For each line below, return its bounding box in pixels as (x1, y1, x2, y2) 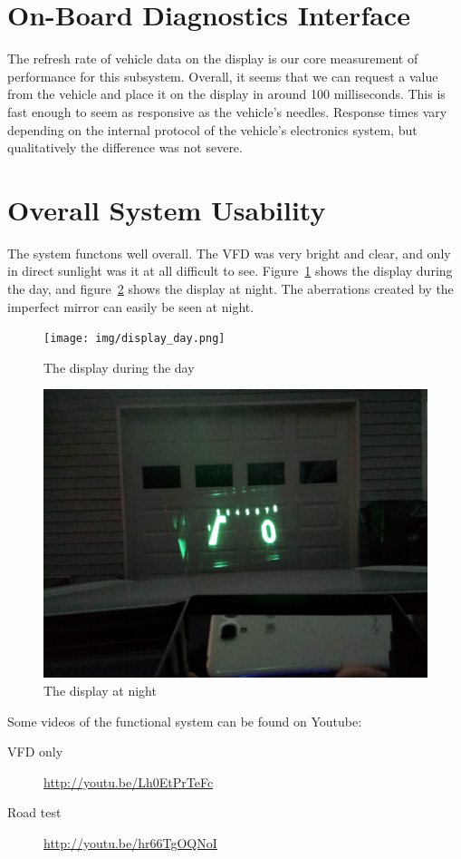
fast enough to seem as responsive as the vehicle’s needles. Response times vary (7, 102, 447, 121)
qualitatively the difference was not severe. (7, 138, 243, 157)
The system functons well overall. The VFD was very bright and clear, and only (7, 243, 451, 262)
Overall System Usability (7, 190, 326, 228)
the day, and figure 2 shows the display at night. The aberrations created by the (7, 279, 454, 298)
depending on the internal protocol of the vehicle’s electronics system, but (7, 120, 418, 139)
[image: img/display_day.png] (43, 332, 226, 346)
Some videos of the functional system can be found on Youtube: (7, 711, 362, 730)
